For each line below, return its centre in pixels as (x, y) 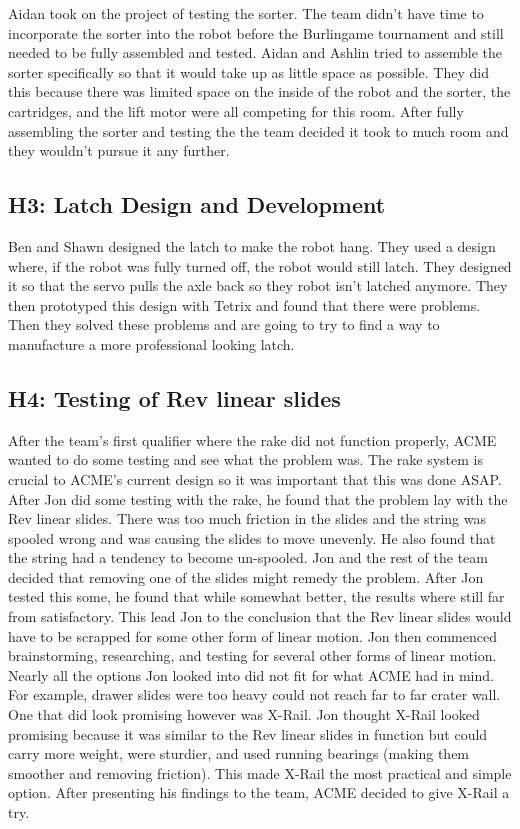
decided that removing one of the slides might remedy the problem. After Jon (246, 576)
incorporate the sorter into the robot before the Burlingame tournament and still (256, 32)
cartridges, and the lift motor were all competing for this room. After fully (236, 110)
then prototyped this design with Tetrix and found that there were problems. (244, 304)
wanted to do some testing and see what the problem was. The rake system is (245, 459)
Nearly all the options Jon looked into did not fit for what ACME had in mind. (251, 674)
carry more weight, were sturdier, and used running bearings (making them (239, 753)
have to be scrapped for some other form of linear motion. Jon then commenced (252, 635)
